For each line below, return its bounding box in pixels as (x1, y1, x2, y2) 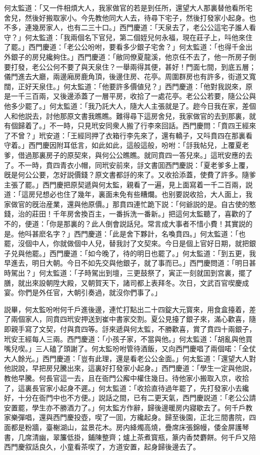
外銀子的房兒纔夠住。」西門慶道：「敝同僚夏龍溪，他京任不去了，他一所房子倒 (4, 51, 256, 62)
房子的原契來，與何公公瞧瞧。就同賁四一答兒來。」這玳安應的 (45, 149, 245, 160)
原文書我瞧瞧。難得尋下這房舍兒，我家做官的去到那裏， (66, 110, 249, 121)
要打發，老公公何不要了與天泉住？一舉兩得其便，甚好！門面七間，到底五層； (4, 61, 256, 72)
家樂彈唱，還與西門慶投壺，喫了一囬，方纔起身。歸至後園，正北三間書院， (4, 412, 249, 422)
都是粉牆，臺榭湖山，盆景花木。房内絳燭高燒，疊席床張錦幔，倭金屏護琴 (10, 421, 249, 432)
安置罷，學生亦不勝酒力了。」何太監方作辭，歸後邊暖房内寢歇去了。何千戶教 (4, 402, 252, 412)
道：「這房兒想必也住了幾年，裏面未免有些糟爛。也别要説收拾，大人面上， (4, 189, 245, 199)
